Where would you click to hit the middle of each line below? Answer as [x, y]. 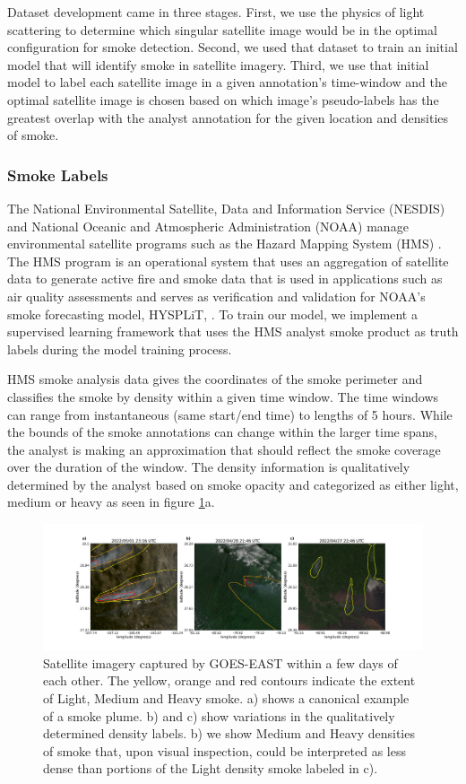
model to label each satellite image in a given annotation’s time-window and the [227, 82]
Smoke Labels [58, 174]
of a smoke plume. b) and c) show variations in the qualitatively [219, 715]
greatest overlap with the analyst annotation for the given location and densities [228, 117]
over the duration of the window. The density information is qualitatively [209, 467]
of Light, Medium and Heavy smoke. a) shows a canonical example [226, 698]
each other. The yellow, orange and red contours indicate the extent [229, 680]
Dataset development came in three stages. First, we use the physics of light [216, 12]
